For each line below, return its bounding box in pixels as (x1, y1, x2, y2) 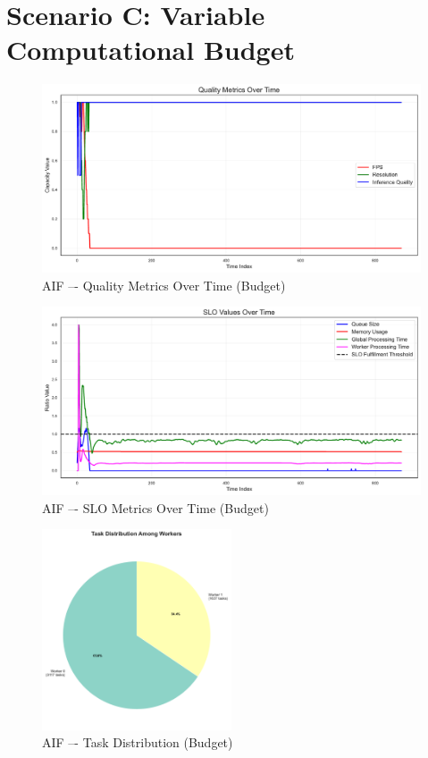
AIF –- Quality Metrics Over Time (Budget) (42, 275, 286, 294)
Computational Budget (6, 31, 295, 68)
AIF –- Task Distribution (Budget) (42, 733, 233, 752)
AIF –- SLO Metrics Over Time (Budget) (42, 498, 269, 517)
